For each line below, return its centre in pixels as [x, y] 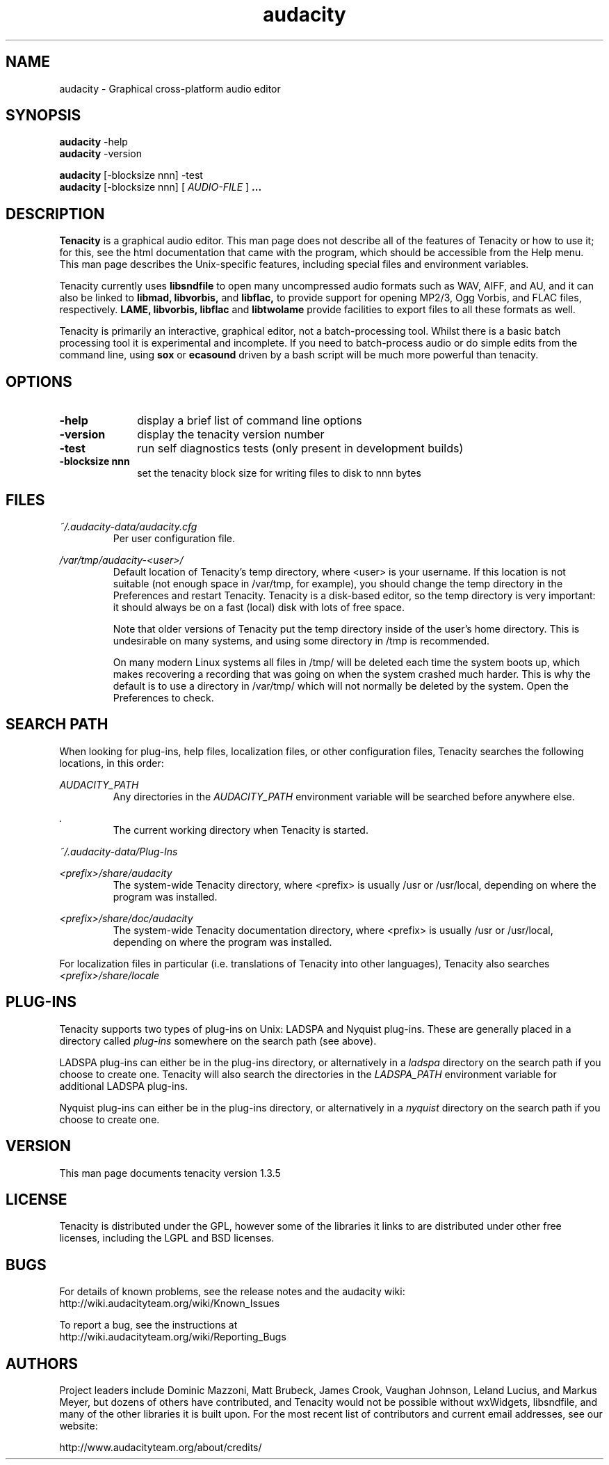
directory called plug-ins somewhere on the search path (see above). [218, 1040]
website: [79, 1426]
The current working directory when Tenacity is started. [241, 830]
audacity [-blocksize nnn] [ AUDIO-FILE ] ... [161, 187]
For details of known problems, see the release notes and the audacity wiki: [232, 1292]
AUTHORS [42, 1363]
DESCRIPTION [55, 214]
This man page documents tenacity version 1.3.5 [170, 1173]
